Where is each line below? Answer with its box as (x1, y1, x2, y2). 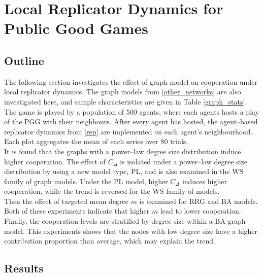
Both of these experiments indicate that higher (4, 205, 150, 216)
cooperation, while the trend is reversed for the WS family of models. (4, 186, 220, 196)
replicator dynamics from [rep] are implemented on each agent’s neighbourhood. (4, 126, 253, 136)
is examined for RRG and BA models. (139, 195, 258, 206)
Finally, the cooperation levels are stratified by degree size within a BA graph (4, 216, 246, 226)
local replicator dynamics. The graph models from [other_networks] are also (4, 86, 241, 97)
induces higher (182, 176, 227, 186)
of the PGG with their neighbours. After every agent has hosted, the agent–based (4, 116, 258, 127)
